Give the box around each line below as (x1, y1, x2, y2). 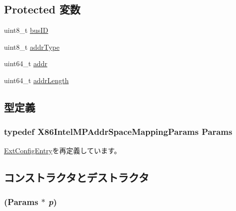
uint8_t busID (4, 25, 48, 35)
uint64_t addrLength (4, 75, 69, 85)
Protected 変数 (4, 1, 80, 17)
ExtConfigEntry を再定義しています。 (4, 145, 121, 155)
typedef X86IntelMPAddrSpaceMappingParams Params (4, 125, 233, 138)
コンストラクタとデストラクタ (4, 169, 149, 185)
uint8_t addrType (4, 41, 60, 52)
